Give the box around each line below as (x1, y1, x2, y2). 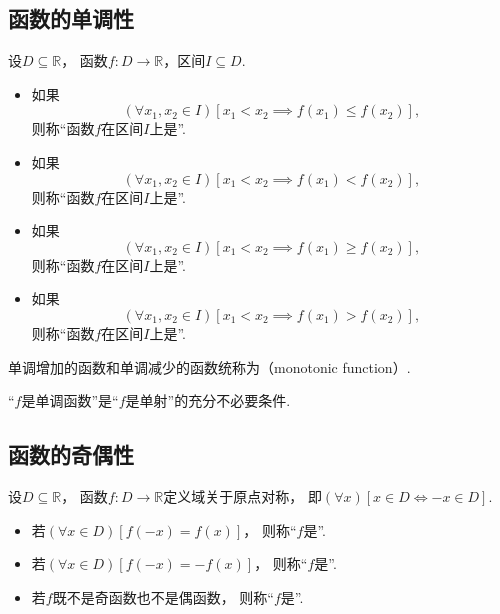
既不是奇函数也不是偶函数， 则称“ (52, 586, 274, 607)
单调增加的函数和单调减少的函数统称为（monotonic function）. (8, 356, 411, 377)
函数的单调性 (8, 3, 134, 34)
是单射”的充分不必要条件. (125, 390, 291, 411)
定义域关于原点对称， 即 (163, 485, 322, 506)
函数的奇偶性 (8, 439, 134, 470)
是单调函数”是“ (21, 390, 119, 411)
